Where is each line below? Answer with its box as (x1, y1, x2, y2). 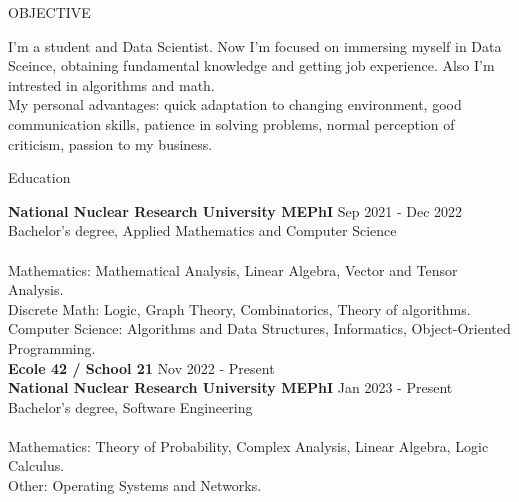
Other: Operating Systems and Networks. (8, 475, 262, 496)
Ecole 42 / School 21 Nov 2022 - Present (8, 357, 275, 378)
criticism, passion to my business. (8, 133, 213, 154)
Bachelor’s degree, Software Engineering (8, 396, 253, 417)
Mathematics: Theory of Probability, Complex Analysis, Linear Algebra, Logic (8, 435, 489, 456)
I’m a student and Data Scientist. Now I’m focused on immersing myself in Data (8, 35, 502, 56)
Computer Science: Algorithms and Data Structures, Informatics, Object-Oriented (8, 318, 511, 339)
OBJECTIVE (8, 2, 91, 22)
